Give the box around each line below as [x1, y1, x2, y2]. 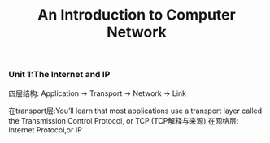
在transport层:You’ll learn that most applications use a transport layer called [8, 106, 263, 115]
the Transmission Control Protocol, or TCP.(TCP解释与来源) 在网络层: [8, 115, 239, 125]
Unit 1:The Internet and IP [8, 69, 111, 80]
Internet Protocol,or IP [8, 124, 83, 135]
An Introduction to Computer [37, 6, 236, 24]
